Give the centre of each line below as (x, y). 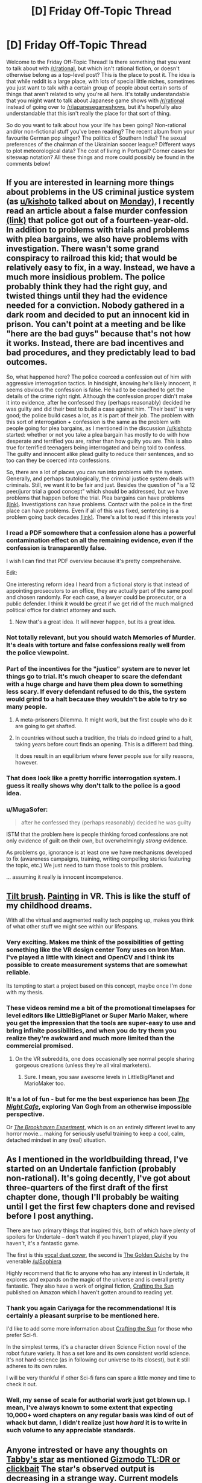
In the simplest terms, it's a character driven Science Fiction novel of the (96, 1347)
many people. (27, 706)
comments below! (28, 163)
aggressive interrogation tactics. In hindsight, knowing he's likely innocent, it (101, 383)
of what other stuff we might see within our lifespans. (72, 927)
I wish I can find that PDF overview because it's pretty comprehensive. (94, 561)
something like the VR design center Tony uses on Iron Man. (96, 950)
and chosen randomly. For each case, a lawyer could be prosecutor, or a (96, 598)
